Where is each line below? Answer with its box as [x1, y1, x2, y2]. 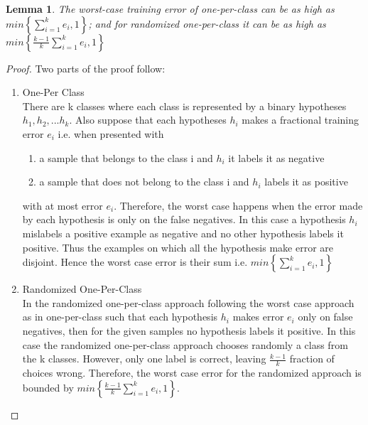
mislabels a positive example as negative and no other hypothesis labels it [22, 225, 344, 240]
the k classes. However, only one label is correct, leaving [22, 351, 266, 366]
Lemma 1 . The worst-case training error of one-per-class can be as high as [6, 1, 335, 16]
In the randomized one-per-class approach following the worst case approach [22, 295, 355, 310]
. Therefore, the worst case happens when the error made [114, 198, 363, 212]
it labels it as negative [228, 150, 325, 165]
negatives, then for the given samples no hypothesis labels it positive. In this [22, 323, 356, 338]
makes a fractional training [242, 112, 359, 127]
